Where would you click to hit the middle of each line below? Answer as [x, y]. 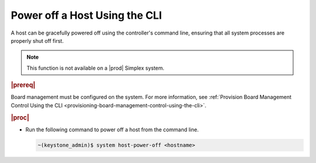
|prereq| [23, 85]
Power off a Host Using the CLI [86, 15]
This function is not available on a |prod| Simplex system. [96, 68]
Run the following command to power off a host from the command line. [112, 130]
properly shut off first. [37, 40]
